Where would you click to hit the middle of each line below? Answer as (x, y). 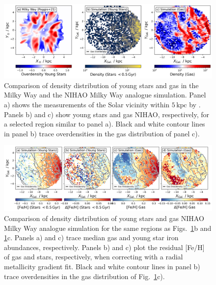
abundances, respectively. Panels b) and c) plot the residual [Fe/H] (104, 247)
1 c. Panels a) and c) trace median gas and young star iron (91, 237)
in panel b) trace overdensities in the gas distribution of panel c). (102, 133)
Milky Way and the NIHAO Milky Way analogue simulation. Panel (105, 95)
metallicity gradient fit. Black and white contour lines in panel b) (102, 266)
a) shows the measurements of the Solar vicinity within (87, 104)
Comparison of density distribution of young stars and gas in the (101, 85)
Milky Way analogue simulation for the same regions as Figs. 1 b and (108, 228)
